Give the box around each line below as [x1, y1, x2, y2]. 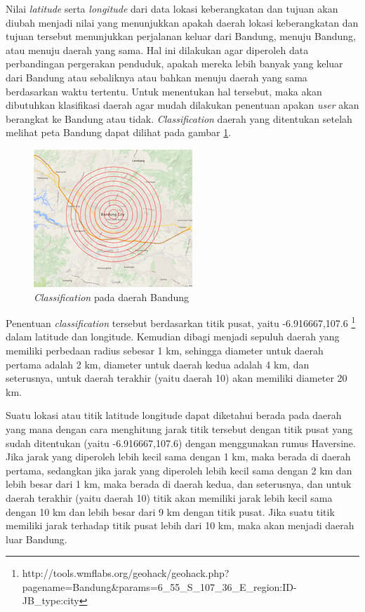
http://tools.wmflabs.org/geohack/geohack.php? [22, 566, 230, 580]
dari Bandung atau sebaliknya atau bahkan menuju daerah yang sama [6, 69, 307, 84]
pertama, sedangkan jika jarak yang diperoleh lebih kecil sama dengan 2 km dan [6, 463, 352, 477]
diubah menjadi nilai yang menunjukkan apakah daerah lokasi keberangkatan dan [6, 15, 359, 29]
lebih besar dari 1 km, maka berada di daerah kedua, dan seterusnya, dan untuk [6, 477, 352, 491]
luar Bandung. [6, 531, 67, 546]
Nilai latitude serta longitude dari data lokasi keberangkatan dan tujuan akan [6, 1, 338, 15]
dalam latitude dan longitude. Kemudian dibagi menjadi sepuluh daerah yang [6, 329, 340, 344]
